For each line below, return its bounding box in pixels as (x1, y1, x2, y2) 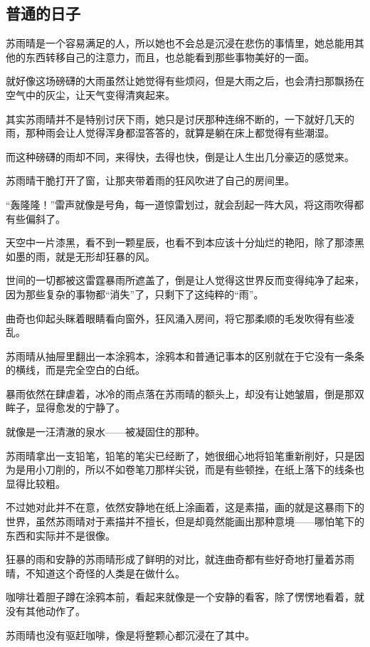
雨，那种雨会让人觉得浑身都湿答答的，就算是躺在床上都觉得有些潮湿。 (6, 125, 334, 140)
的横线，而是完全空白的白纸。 (6, 362, 145, 377)
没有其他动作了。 (6, 604, 85, 619)
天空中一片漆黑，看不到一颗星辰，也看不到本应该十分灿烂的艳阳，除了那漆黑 (6, 235, 364, 250)
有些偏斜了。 (6, 211, 65, 226)
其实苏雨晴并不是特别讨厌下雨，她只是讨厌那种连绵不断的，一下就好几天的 (6, 111, 354, 126)
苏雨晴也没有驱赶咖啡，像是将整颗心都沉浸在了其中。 (6, 627, 255, 642)
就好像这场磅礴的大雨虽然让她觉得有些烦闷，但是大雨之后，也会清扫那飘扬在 (6, 73, 364, 88)
